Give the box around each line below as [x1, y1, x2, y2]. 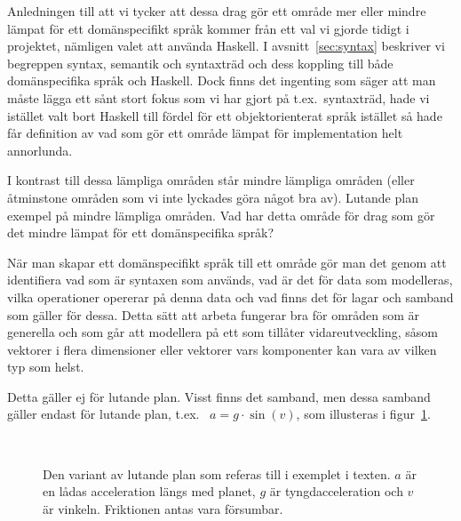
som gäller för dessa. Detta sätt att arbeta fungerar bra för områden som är [7, 305, 420, 324]
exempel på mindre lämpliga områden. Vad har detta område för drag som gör [7, 205, 435, 224]
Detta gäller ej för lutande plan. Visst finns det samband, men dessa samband [7, 387, 431, 405]
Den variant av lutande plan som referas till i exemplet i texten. [43, 464, 391, 483]
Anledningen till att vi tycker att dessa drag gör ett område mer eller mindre [7, 2, 426, 20]
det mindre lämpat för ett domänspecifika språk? [7, 223, 274, 242]
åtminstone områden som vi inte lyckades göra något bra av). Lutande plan [7, 188, 418, 206]
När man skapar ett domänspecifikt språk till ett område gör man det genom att [7, 252, 447, 271]
